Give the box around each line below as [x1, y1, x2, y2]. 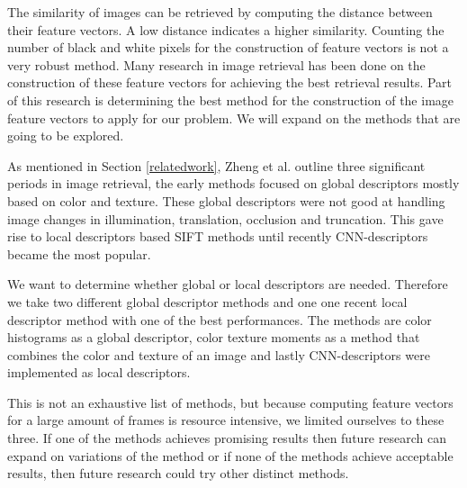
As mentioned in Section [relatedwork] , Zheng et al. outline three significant [7, 156, 426, 175]
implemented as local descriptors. [7, 363, 191, 382]
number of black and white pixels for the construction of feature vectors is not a [7, 38, 449, 57]
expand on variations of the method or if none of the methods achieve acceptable [7, 446, 454, 465]
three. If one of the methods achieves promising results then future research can [7, 429, 446, 447]
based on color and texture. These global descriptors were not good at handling [7, 191, 445, 210]
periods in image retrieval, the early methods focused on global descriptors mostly [7, 174, 460, 193]
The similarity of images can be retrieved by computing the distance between [7, 3, 433, 21]
